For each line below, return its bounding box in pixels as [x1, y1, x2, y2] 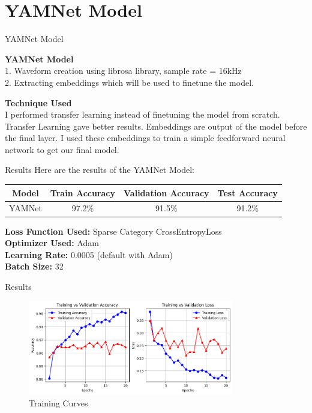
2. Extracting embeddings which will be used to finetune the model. [5, 76, 254, 88]
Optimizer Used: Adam [5, 237, 99, 249]
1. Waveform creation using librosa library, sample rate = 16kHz [5, 64, 242, 77]
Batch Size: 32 [5, 260, 64, 273]
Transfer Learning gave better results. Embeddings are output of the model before [5, 119, 307, 132]
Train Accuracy [50, 186, 116, 199]
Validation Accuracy [124, 186, 209, 199]
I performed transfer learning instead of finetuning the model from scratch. [5, 108, 280, 121]
